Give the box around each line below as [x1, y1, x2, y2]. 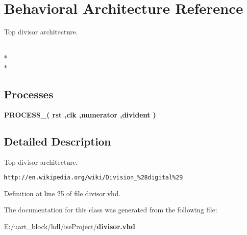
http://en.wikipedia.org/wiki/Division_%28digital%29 [4, 174, 183, 181]
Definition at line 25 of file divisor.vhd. [4, 188, 121, 198]
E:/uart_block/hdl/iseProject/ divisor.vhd [4, 221, 135, 231]
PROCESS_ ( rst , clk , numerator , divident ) [4, 109, 156, 119]
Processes [4, 86, 53, 101]
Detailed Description [4, 133, 111, 148]
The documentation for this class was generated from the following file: [4, 205, 217, 215]
